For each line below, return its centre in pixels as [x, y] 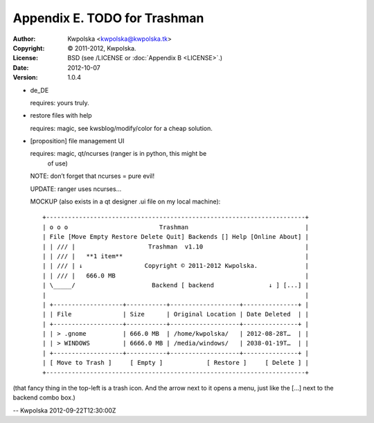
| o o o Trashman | [176, 227]
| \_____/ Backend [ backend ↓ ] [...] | [176, 285]
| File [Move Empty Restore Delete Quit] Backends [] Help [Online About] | [176, 237]
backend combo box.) [44, 397]
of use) [58, 163]
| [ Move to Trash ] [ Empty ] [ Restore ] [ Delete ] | [176, 363]
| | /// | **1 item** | [176, 256]
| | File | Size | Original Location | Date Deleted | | [176, 314]
